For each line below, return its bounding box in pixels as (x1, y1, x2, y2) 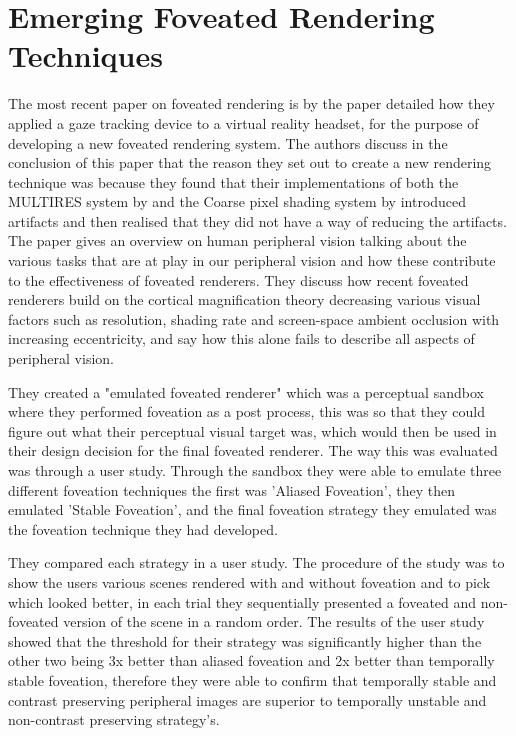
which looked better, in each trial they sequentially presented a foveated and (8, 591, 477, 612)
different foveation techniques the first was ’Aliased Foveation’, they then (8, 479, 456, 500)
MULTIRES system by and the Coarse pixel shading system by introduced (8, 191, 467, 212)
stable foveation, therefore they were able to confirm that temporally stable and (8, 669, 497, 690)
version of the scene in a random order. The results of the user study (63, 611, 485, 632)
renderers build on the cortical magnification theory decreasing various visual (8, 289, 481, 310)
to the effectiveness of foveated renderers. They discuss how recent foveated (8, 269, 469, 290)
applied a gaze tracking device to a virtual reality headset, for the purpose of (8, 112, 479, 133)
